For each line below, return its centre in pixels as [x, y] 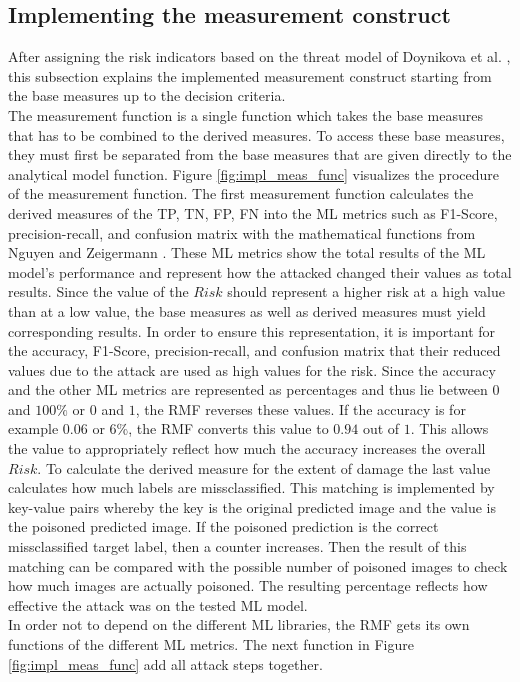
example [33, 428]
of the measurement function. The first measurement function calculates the [241, 193]
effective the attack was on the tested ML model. [158, 604]
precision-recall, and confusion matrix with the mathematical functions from [242, 232]
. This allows [449, 428]
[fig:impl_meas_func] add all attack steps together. [165, 663]
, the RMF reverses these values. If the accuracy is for [300, 408]
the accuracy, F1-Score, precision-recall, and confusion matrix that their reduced [254, 350]
